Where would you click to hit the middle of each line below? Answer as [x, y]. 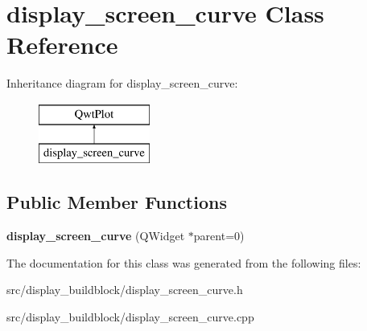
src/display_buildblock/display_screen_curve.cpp [130, 317]
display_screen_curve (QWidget [96, 236]
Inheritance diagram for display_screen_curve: [122, 83]
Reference [62, 45]
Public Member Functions [117, 202]
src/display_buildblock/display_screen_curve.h [125, 290]
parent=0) [219, 236]
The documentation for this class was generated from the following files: [184, 262]
